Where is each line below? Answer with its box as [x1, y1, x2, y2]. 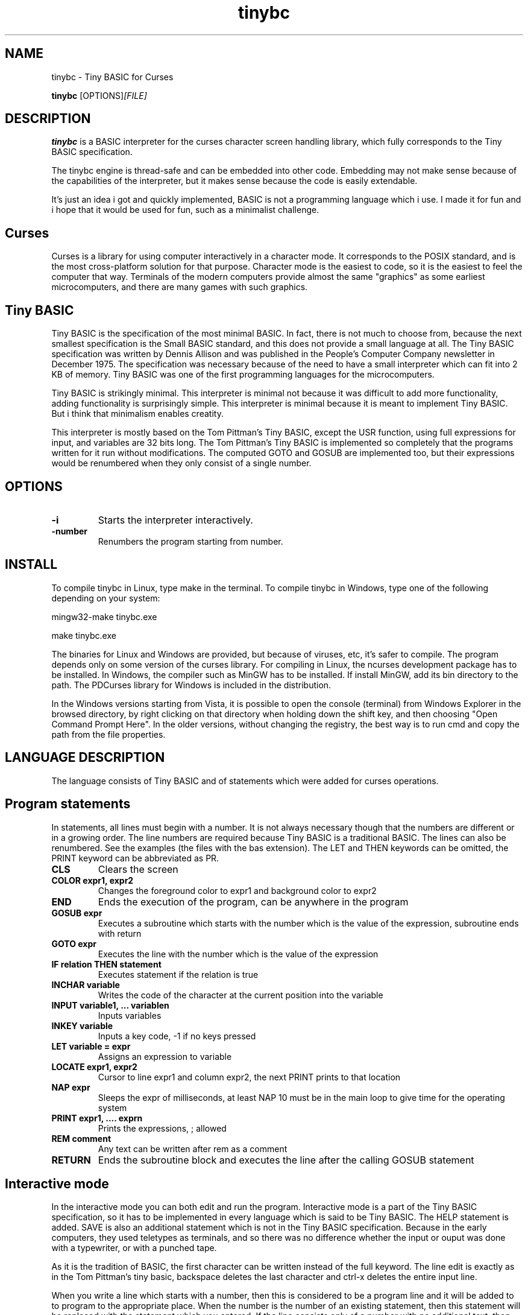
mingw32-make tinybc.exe [51, 611, 157, 622]
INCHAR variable [51, 979, 120, 990]
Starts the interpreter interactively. [98, 513, 253, 526]
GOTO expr [51, 938, 96, 949]
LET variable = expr [51, 1041, 131, 1051]
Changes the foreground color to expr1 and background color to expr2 [98, 885, 377, 896]
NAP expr [51, 1082, 90, 1092]
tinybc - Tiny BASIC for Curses [51, 71, 174, 82]
